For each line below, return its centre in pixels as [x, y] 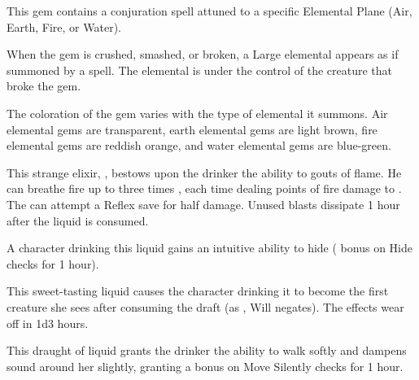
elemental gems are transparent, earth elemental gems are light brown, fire [192, 129]
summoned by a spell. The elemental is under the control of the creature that [200, 70]
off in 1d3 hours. [48, 323]
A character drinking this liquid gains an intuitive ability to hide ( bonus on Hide [209, 248]
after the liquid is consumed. [78, 220]
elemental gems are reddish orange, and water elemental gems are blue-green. [199, 145]
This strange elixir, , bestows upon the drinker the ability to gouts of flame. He [204, 172]
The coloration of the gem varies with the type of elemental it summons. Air [197, 113]
